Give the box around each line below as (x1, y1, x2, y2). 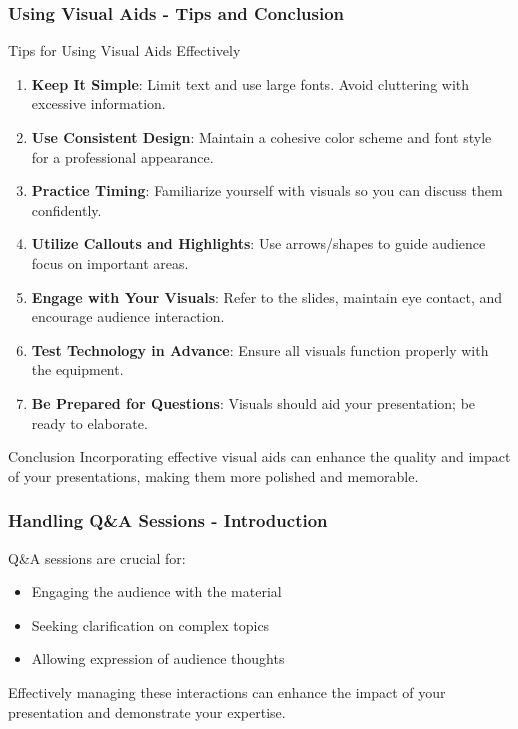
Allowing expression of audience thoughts (31, 648, 285, 669)
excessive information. (31, 93, 166, 114)
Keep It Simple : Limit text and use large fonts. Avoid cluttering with (31, 73, 470, 94)
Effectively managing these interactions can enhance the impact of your (8, 681, 446, 702)
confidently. (31, 199, 102, 220)
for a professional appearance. (31, 146, 214, 167)
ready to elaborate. (31, 412, 148, 433)
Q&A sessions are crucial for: (8, 547, 186, 568)
